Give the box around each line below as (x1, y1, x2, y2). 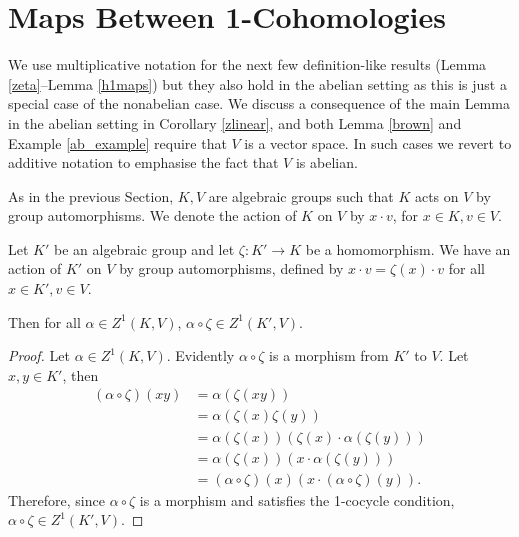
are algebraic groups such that (208, 185, 394, 206)
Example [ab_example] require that (8, 132, 227, 153)
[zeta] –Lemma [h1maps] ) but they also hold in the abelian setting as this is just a (8, 73, 507, 94)
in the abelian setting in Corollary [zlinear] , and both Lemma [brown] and (8, 112, 462, 133)
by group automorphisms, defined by (119, 258, 344, 279)
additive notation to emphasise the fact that (8, 152, 279, 173)
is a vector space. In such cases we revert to (244, 132, 512, 153)
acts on (414, 185, 459, 206)
